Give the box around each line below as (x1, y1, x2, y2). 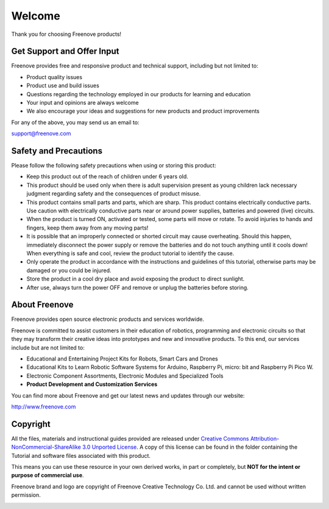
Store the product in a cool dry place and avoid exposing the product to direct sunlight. (26, 275, 245, 283)
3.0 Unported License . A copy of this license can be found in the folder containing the (82, 443, 298, 451)
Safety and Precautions (11, 146, 103, 156)
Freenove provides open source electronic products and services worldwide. (11, 315, 204, 323)
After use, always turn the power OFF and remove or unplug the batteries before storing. (26, 284, 249, 291)
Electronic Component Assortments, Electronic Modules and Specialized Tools (26, 372, 224, 379)
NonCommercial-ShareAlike (11, 443, 82, 451)
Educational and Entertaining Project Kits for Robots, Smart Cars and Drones (26, 355, 219, 362)
